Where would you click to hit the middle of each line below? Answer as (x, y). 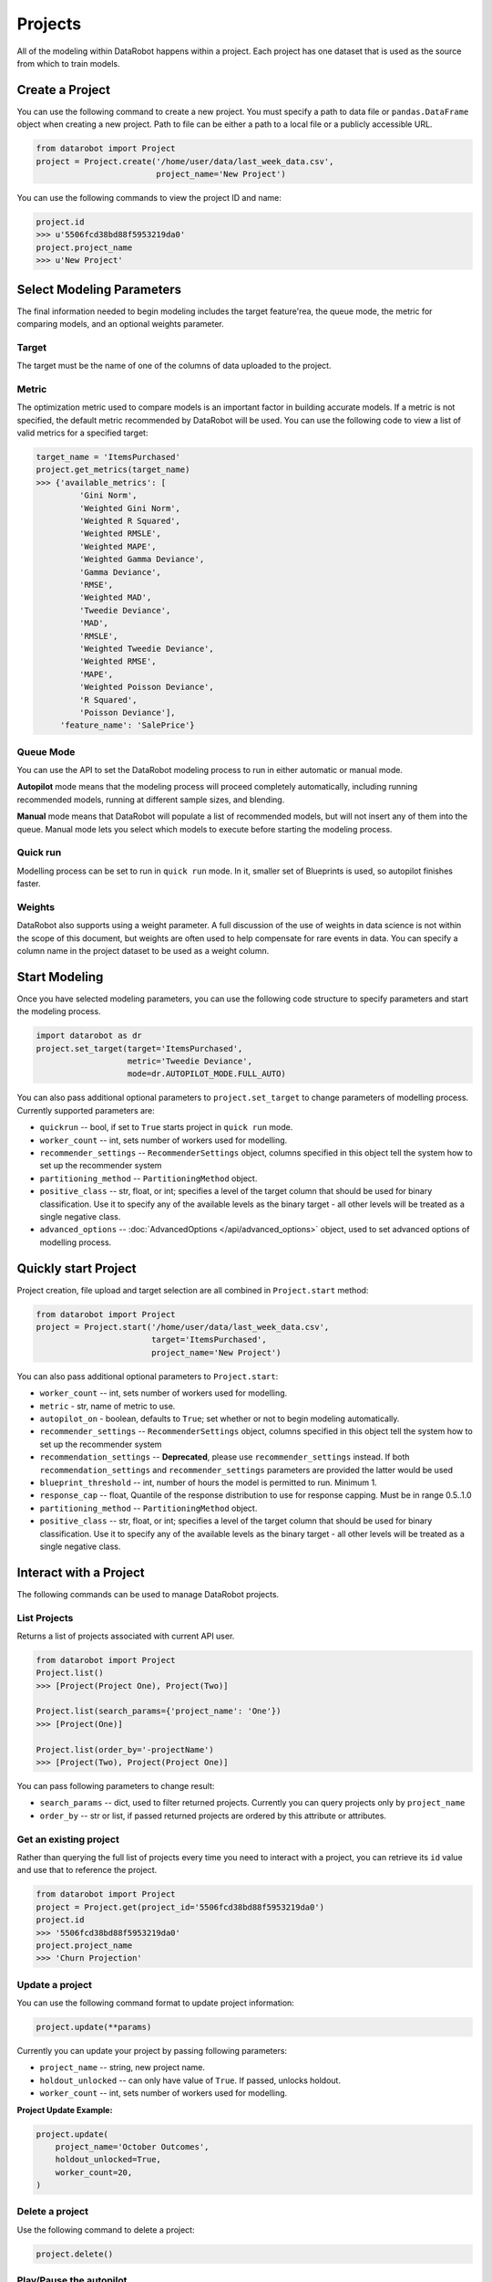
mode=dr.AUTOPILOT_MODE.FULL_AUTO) (206, 1074)
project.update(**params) (94, 2027)
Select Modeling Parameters (99, 289)
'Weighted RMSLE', (120, 534)
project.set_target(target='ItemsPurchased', (139, 1048)
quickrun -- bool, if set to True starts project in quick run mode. (166, 1127)
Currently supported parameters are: (86, 1110)
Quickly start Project (77, 1268)
